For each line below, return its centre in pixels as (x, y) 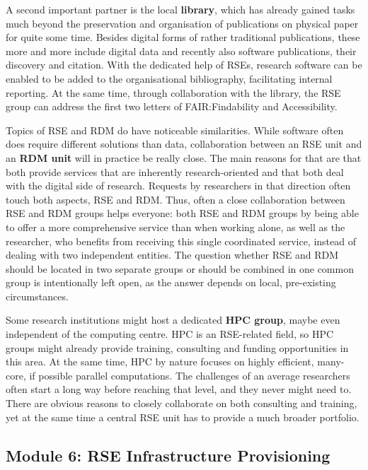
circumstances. (37, 296)
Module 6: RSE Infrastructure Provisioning (168, 455)
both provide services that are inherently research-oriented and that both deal (175, 171)
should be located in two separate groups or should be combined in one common (180, 268)
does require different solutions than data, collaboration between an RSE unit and (184, 144)
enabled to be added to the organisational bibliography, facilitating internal (169, 78)
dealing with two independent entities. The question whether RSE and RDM (172, 255)
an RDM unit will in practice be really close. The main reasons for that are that (184, 157)
